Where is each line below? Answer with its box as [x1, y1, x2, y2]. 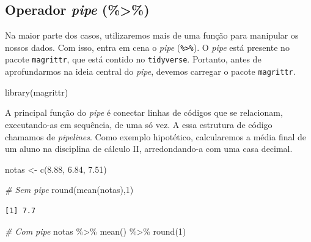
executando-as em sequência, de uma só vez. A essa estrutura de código [5, 118, 273, 130]
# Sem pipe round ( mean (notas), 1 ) [5, 183, 134, 196]
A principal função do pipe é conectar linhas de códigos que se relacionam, [5, 106, 283, 119]
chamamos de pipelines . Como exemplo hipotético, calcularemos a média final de [5, 130, 307, 143]
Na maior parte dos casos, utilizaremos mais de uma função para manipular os [5, 29, 299, 42]
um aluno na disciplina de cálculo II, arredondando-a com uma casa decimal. [5, 142, 293, 155]
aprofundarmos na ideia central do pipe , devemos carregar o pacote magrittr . [5, 65, 296, 78]
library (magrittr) [5, 85, 68, 98]
